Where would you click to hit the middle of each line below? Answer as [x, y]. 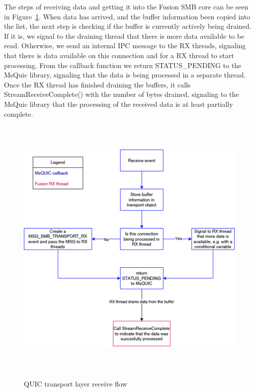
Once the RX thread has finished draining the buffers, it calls [97, 84]
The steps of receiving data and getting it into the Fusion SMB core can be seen [126, 6]
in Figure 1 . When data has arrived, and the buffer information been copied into [127, 16]
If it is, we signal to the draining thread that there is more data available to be [124, 36]
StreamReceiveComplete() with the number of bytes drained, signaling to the [122, 94]
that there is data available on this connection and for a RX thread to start [119, 55]
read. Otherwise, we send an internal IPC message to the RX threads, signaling [125, 45]
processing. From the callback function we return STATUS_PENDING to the [123, 65]
